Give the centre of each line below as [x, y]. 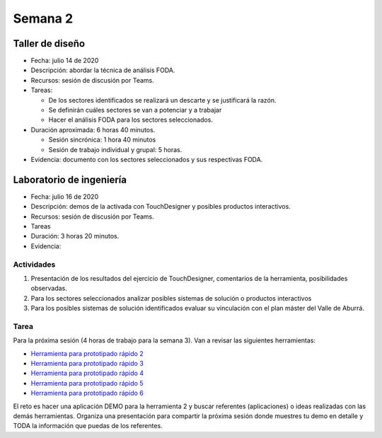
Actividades [34, 264]
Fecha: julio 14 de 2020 [65, 61]
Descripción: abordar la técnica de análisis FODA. [103, 70]
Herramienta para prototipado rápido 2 [87, 353]
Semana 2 [43, 18]
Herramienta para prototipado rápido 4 [87, 373]
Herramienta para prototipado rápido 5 [87, 383]
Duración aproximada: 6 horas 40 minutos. [93, 129]
